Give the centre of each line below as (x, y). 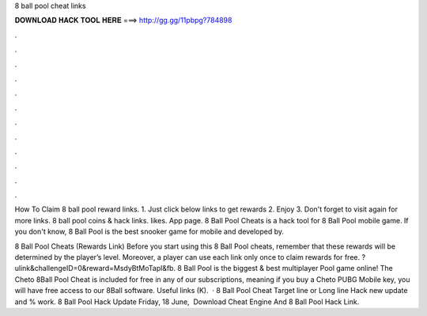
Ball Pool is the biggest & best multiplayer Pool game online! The (288, 268)
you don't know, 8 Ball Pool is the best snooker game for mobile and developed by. (149, 232)
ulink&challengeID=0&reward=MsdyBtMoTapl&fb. (95, 268)
